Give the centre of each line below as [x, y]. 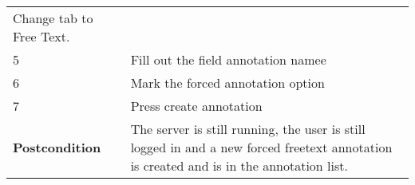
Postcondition [57, 147]
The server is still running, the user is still [248, 129]
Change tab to [53, 18]
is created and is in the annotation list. [239, 165]
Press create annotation [196, 106]
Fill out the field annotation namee [228, 59]
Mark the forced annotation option [227, 83]
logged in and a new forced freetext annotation [261, 147]
